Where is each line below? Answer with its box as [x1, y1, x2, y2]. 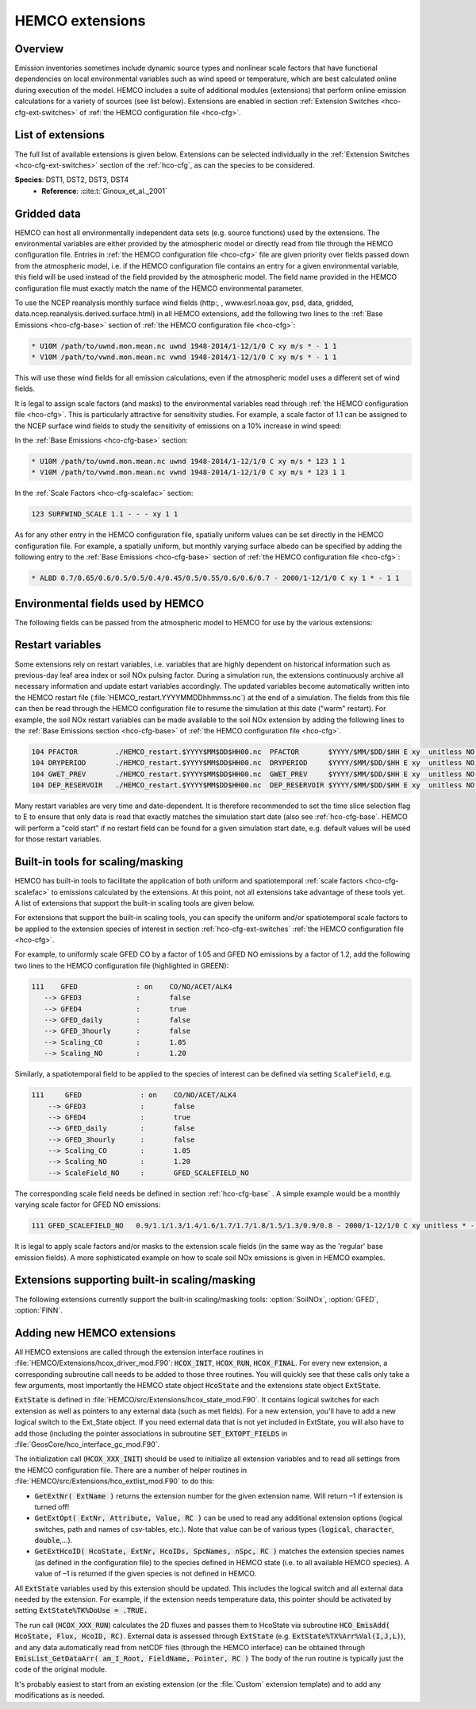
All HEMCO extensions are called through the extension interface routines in [14, 1347, 263, 1356]
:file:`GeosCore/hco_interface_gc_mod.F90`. [14, 1439, 160, 1449]
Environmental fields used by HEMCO [14, 597, 205, 610]
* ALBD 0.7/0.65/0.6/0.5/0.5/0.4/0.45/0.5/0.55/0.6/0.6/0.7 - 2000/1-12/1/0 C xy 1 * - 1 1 [31, 574, 400, 583]
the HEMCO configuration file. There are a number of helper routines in [14, 1465, 248, 1475]
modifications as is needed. [14, 1691, 105, 1700]
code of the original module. [14, 1665, 107, 1674]
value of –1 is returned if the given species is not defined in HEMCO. [34, 1569, 257, 1579]
